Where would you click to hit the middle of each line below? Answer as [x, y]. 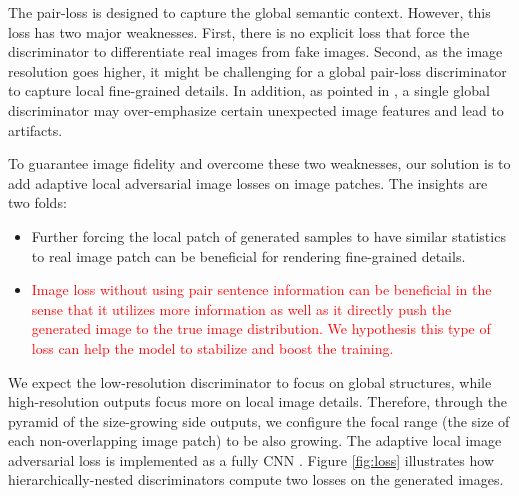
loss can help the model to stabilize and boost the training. [212, 347]
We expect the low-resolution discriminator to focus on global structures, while [250, 381]
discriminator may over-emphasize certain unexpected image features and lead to [256, 109]
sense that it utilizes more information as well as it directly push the [241, 308]
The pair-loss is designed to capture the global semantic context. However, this [249, 12]
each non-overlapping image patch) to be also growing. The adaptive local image [255, 440]
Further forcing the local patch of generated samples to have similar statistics [268, 235]
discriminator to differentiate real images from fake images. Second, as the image [255, 51]
